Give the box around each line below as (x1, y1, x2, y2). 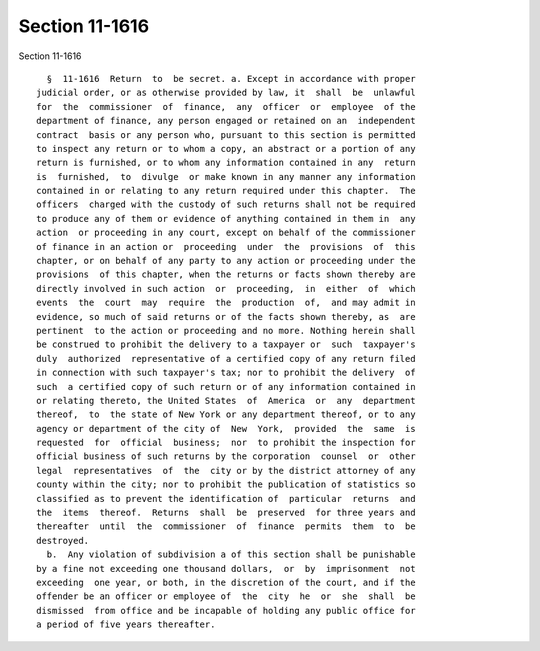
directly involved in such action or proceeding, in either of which (36, 283, 416, 294)
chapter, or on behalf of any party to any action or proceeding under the (36, 255, 416, 267)
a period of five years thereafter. (36, 619, 216, 630)
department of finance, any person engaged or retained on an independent (36, 115, 416, 127)
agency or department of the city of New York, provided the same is (36, 423, 416, 434)
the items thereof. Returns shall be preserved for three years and (36, 507, 416, 519)
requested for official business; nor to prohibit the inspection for (36, 437, 416, 449)
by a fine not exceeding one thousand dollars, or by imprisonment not (36, 563, 416, 574)
